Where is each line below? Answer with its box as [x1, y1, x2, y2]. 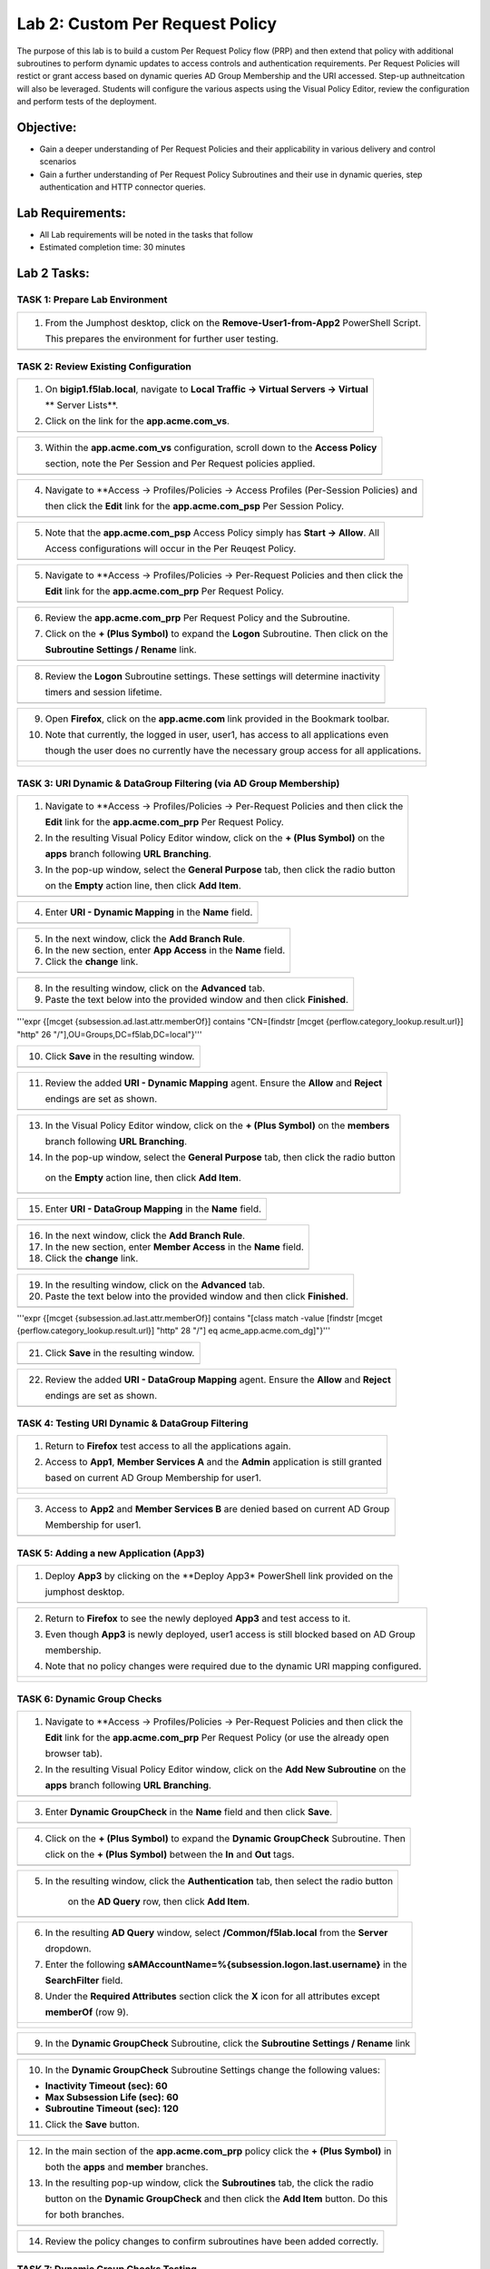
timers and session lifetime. [44, 686, 162, 699]
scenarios [39, 156, 77, 167]
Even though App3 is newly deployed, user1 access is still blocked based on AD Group [44, 1628, 416, 1641]
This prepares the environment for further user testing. [44, 332, 279, 345]
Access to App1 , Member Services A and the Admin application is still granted [44, 1456, 383, 1468]
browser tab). [44, 1747, 103, 1760]
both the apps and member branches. [44, 2160, 209, 2173]
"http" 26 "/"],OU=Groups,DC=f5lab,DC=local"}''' [16, 1028, 202, 1039]
